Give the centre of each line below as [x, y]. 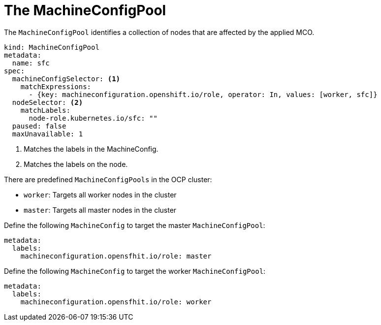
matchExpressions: [56, 86]
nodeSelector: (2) [48, 102]
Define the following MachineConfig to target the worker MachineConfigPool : [135, 271]
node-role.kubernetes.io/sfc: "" [93, 118]
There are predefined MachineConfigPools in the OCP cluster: [108, 179]
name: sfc [31, 63]
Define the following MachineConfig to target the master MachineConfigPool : [135, 225]
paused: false [39, 126]
